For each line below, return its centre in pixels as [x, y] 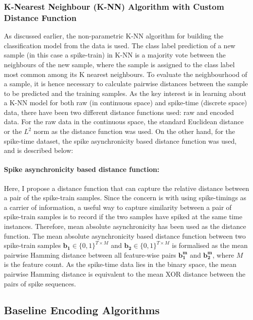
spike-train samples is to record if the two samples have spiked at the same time [123, 216]
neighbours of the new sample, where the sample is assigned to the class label [119, 64]
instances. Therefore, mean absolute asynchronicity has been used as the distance [125, 226]
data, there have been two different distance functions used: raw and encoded [119, 112]
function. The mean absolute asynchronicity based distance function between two [125, 235]
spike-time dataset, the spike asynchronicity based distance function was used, [120, 141]
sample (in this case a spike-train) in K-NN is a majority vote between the [115, 55]
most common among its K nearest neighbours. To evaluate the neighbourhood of [126, 74]
